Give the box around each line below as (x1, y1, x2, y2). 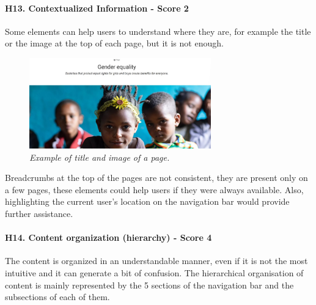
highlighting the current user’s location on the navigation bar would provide (5, 195, 290, 208)
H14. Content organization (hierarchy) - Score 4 (5, 231, 212, 244)
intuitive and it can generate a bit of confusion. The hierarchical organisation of (5, 266, 304, 279)
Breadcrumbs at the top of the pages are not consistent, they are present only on (5, 171, 308, 184)
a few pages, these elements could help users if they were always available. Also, (5, 183, 304, 196)
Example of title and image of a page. (29, 150, 170, 163)
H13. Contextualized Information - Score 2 (5, 1, 189, 14)
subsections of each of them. (5, 290, 110, 303)
